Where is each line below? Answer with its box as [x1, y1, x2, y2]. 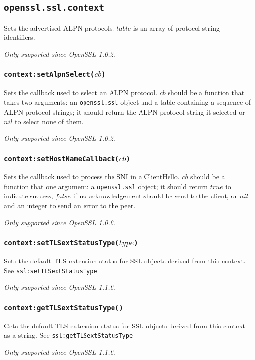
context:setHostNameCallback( [4, 155, 119, 163]
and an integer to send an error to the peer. [4, 200, 136, 210]
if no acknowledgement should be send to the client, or [73, 191, 237, 201]
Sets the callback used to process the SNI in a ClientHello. [4, 171, 180, 182]
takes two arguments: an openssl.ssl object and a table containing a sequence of [4, 97, 251, 107]
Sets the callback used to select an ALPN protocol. [4, 87, 158, 98]
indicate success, [4, 191, 53, 201]
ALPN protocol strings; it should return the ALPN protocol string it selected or [4, 106, 245, 117]
